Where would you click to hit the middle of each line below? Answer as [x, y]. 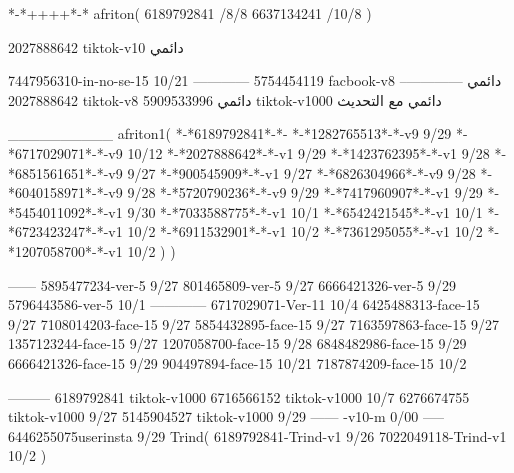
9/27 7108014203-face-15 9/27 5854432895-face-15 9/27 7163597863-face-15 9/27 [254, 323]
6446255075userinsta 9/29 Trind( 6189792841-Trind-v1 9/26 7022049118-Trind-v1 [257, 435]
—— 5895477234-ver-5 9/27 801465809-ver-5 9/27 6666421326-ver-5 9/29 [232, 284]
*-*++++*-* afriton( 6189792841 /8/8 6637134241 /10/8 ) [190, 13]
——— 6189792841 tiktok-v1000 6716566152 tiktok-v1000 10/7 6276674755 [239, 396]
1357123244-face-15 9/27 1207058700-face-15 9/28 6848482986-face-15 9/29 [237, 343]
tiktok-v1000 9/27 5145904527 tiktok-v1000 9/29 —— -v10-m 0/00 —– [226, 416]
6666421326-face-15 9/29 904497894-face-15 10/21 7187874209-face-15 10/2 [237, 362]
